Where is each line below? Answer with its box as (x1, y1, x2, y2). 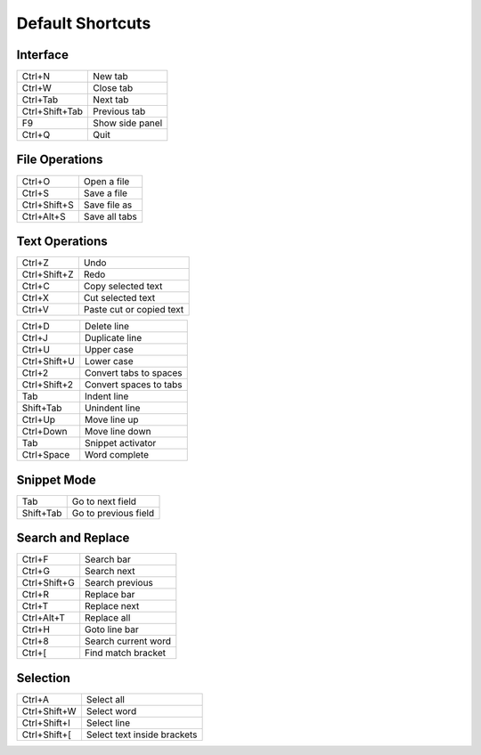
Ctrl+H (21, 623, 51, 636)
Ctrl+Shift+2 (21, 378, 74, 391)
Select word (86, 704, 137, 717)
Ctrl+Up (21, 414, 56, 426)
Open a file (83, 175, 130, 187)
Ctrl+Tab (21, 93, 59, 106)
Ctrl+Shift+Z (21, 268, 74, 280)
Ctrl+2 (21, 367, 49, 379)
